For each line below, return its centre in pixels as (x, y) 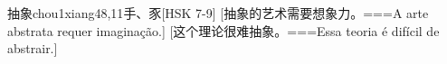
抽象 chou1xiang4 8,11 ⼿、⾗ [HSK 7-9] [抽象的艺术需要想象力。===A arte (218, 13)
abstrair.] (33, 48)
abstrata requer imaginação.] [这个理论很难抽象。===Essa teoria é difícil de (223, 30)
